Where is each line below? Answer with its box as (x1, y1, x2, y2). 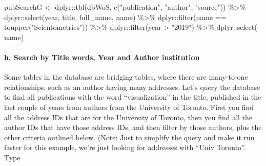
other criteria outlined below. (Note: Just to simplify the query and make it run (4, 132, 255, 142)
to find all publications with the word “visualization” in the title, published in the (4, 91, 261, 102)
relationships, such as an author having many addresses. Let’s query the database (4, 81, 260, 92)
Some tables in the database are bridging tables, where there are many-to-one (4, 71, 248, 82)
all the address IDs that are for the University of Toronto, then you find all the (4, 112, 253, 122)
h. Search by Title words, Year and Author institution (4, 51, 200, 62)
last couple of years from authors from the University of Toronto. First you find (4, 101, 254, 112)
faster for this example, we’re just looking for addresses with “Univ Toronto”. (4, 142, 246, 153)
